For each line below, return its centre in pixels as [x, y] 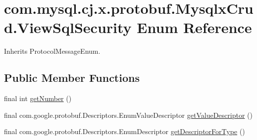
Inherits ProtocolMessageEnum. [52, 51]
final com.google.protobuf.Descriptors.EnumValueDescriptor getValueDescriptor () [128, 115]
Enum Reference [194, 27]
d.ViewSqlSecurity [68, 27]
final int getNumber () [38, 98]
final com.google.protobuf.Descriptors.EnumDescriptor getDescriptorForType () [125, 131]
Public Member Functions [72, 78]
